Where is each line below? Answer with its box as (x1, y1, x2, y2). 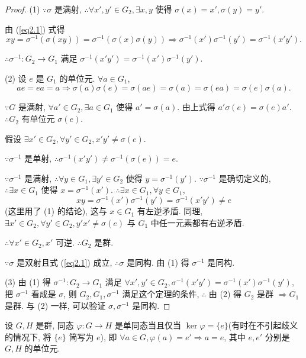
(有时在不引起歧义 (228, 319, 298, 331)
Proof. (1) (5, 3, 40, 15)
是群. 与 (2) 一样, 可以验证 (5, 299, 106, 311)
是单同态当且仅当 (114, 319, 181, 331)
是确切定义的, (218, 172, 271, 184)
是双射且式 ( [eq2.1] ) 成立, (16, 256, 112, 268)
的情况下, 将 (5, 330, 51, 343)
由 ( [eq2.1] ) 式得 (5, 22, 65, 35)
